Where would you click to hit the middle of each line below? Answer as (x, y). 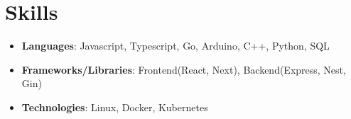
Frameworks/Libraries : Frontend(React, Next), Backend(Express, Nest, (184, 69)
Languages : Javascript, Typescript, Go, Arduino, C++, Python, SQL (175, 46)
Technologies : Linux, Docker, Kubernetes (115, 107)
